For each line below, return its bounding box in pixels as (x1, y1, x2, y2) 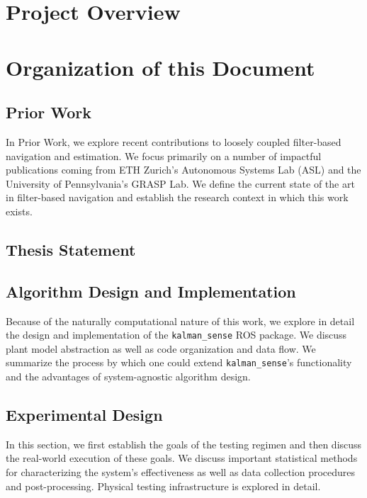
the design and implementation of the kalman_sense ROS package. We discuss (6, 327, 347, 342)
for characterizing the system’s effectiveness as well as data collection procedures (6, 464, 356, 479)
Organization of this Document (6, 52, 315, 81)
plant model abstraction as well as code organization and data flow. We (6, 341, 316, 356)
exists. (6, 203, 33, 218)
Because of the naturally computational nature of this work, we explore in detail (6, 313, 355, 328)
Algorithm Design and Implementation (6, 280, 296, 302)
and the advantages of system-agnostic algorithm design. (6, 369, 251, 383)
